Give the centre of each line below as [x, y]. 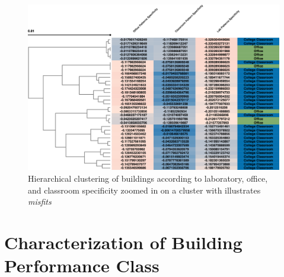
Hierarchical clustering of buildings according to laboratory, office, [148, 178]
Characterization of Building [123, 242]
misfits [40, 202]
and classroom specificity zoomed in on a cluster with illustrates [144, 190]
